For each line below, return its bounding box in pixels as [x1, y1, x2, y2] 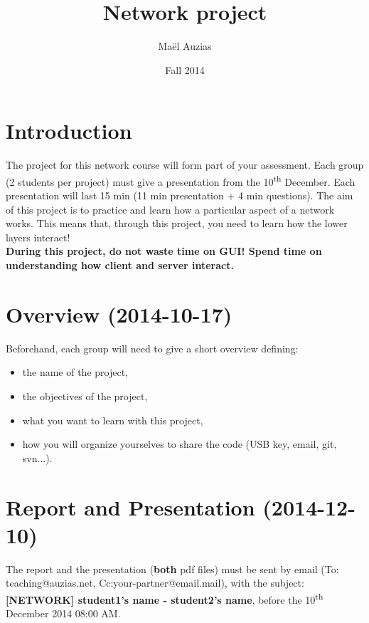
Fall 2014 [165, 62, 205, 77]
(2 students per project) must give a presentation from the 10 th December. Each [6, 172, 355, 189]
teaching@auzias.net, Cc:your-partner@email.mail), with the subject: [6, 575, 304, 590]
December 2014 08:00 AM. [6, 606, 121, 621]
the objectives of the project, [22, 388, 148, 403]
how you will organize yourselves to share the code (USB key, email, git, [22, 436, 337, 451]
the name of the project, [22, 365, 129, 379]
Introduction [6, 116, 132, 145]
